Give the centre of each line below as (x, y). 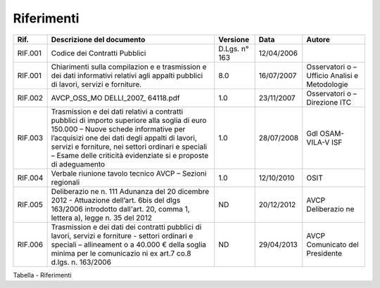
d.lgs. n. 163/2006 (81, 262)
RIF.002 (30, 98)
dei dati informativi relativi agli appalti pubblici (127, 75)
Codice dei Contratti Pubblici (99, 53)
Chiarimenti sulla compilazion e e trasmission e (129, 67)
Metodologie (327, 84)
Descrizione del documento (98, 39)
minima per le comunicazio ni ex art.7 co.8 (121, 253)
